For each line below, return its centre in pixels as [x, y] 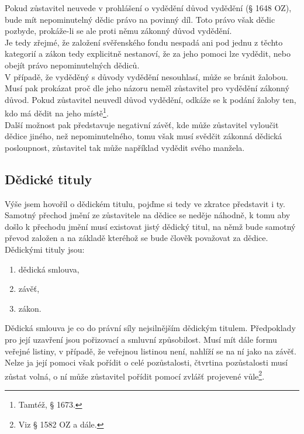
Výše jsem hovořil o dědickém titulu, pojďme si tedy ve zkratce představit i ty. [145, 203]
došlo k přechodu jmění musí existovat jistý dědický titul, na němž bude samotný [150, 226]
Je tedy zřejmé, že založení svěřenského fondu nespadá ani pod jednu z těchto [144, 42]
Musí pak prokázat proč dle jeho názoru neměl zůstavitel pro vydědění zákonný [147, 88]
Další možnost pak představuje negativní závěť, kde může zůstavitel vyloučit [142, 124]
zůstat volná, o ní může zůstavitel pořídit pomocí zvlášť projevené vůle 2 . [135, 375]
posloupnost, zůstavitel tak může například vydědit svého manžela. [125, 147]
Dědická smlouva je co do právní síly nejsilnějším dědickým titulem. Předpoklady [150, 328]
